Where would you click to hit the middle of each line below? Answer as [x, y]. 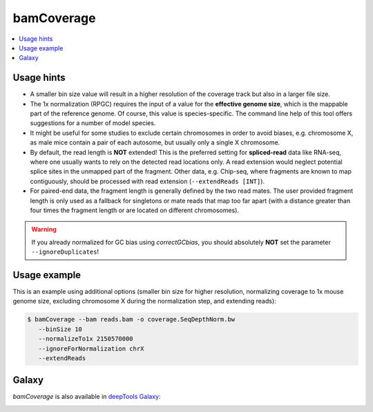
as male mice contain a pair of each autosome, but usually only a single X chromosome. [155, 142]
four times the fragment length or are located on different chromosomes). [135, 210]
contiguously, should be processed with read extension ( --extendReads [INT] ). [147, 181]
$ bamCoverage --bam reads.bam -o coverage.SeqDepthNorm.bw [131, 319]
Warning [44, 230]
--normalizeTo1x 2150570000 [86, 339]
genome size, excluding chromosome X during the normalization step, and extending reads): [144, 301]
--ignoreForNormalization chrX [91, 348]
